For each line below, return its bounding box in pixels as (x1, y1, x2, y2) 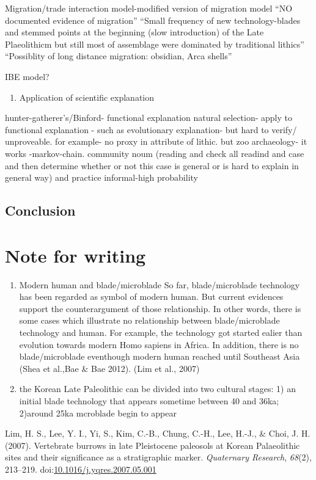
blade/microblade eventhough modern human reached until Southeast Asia (19, 350, 300, 363)
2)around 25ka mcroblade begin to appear (19, 406, 177, 419)
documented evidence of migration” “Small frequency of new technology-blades (5, 13, 301, 26)
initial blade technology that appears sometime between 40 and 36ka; (19, 394, 279, 407)
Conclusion (5, 201, 76, 220)
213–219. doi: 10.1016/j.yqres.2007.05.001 (5, 462, 156, 475)
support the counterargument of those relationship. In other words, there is (19, 302, 301, 315)
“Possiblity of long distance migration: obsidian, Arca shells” (5, 49, 232, 62)
